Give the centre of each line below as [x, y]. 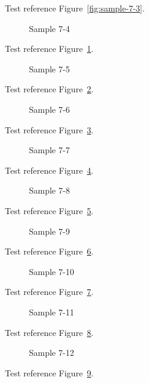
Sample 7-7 [49, 150]
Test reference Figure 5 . [49, 210]
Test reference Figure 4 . [49, 170]
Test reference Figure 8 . [49, 332]
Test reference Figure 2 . [49, 89]
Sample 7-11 [52, 312]
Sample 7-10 [52, 271]
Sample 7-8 [49, 190]
